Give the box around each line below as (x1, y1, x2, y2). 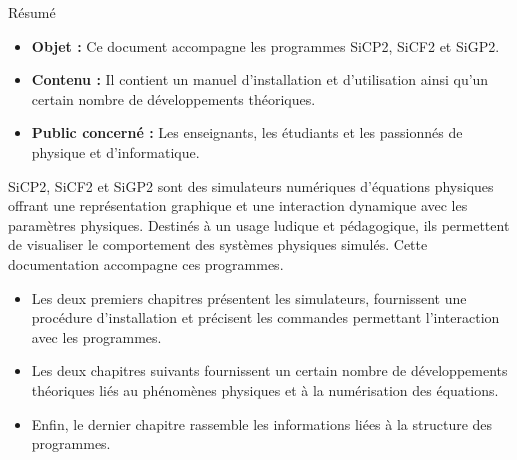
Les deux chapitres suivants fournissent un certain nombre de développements (31, 360, 508, 381)
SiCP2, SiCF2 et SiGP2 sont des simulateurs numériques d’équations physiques (8, 175, 494, 196)
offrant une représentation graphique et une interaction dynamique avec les (8, 195, 468, 216)
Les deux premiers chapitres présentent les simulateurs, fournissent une (31, 287, 467, 308)
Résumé (8, 2, 56, 22)
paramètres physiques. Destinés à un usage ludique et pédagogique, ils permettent (8, 214, 510, 235)
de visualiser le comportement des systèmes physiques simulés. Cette (8, 234, 428, 255)
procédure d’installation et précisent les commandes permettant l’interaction (31, 307, 500, 328)
